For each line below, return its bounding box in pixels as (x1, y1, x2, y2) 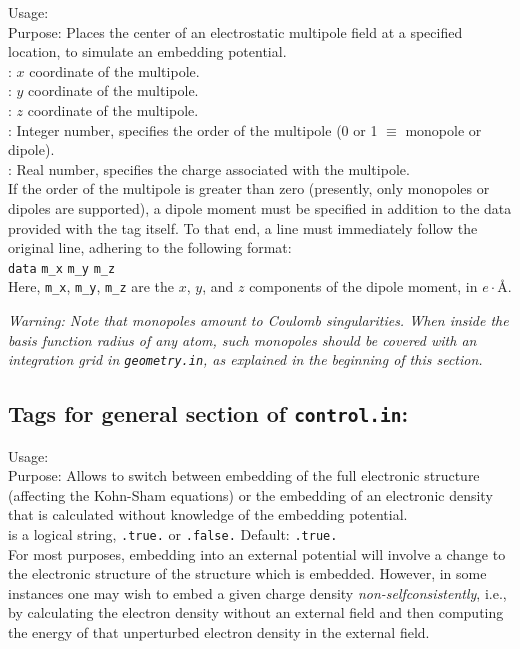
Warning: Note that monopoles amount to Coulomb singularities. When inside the (8, 310, 509, 331)
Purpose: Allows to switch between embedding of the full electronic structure (8, 465, 480, 486)
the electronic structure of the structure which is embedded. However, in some (8, 563, 487, 584)
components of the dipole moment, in (249, 276, 478, 297)
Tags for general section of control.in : (8, 398, 409, 429)
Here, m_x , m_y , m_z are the (8, 276, 175, 297)
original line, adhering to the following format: (8, 237, 292, 258)
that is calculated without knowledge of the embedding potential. (8, 504, 408, 525)
